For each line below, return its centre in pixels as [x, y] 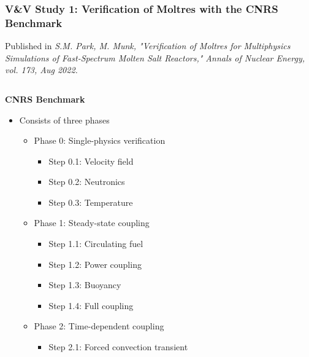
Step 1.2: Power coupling [95, 264]
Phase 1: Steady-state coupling [92, 223]
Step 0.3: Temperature [91, 202]
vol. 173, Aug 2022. [41, 70]
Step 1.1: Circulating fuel [96, 244]
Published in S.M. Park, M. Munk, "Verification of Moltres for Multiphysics [148, 46]
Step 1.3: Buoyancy [85, 285]
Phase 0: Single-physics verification [100, 140]
